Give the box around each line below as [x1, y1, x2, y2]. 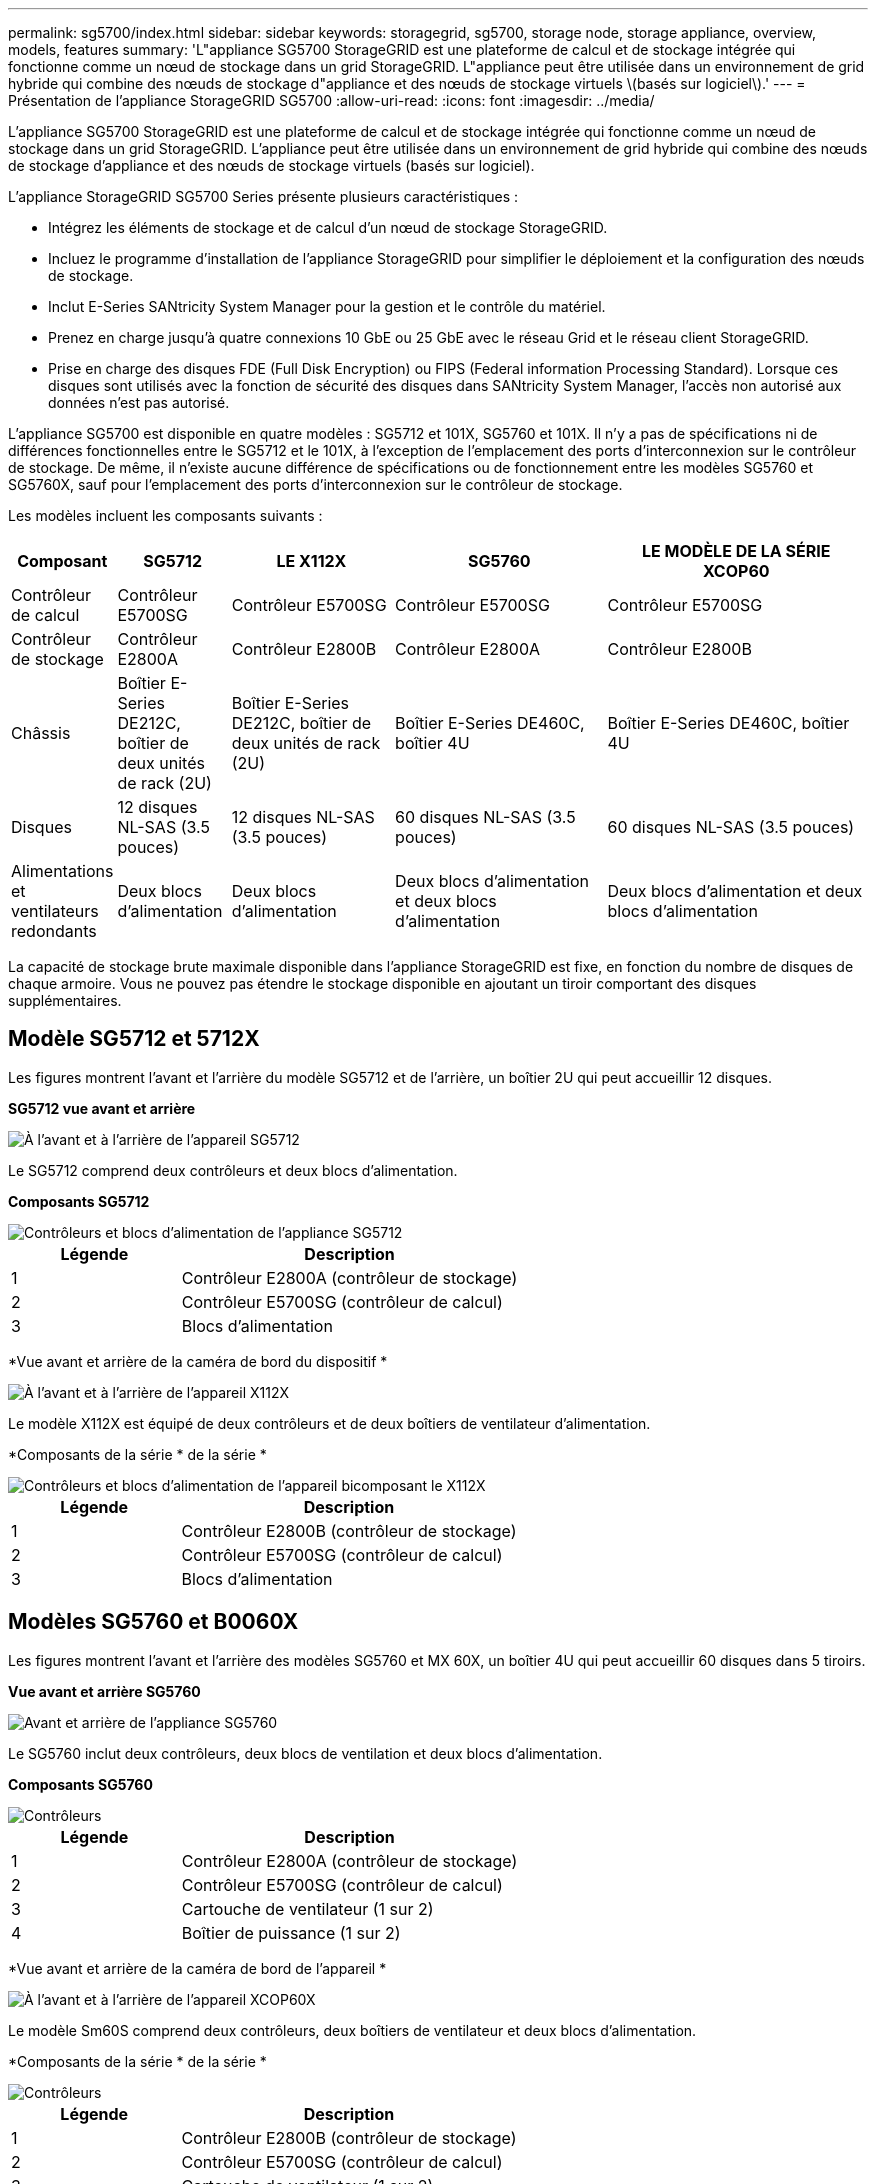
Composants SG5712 [8, 1192, 150, 1210]
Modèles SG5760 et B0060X [8, 1609, 299, 1635]
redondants [11, 921, 97, 941]
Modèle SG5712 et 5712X [8, 1026, 260, 1052]
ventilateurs [11, 901, 99, 921]
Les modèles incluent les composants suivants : [8, 507, 323, 524]
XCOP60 [702, 561, 770, 581]
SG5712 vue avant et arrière [8, 1099, 196, 1117]
